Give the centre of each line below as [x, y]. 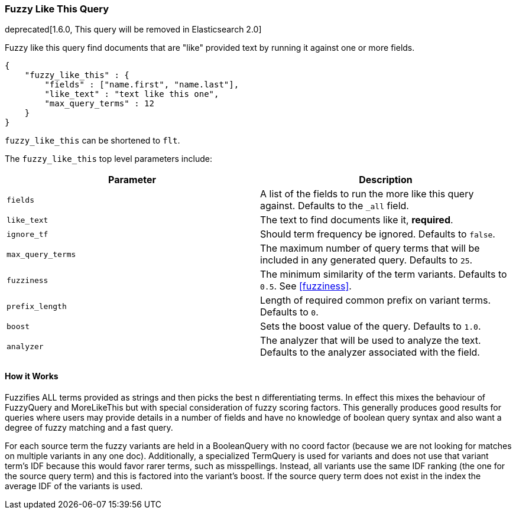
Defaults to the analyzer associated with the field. [370, 352]
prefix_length [37, 306]
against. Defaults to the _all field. [335, 206]
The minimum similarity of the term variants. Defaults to [384, 274]
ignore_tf [27, 234]
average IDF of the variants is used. [74, 486]
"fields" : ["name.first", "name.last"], [142, 85]
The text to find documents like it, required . [357, 220]
